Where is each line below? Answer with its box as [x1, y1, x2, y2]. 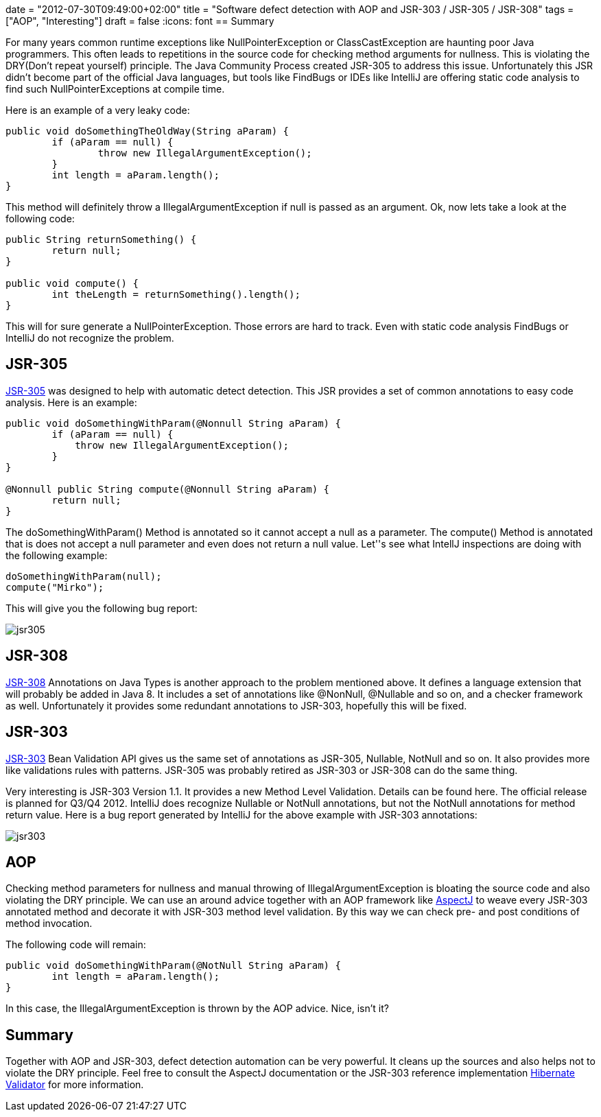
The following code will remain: [5, 939, 146, 951]
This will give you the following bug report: [5, 602, 198, 614]
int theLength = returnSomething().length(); [51, 289, 300, 300]
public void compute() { [5, 278, 139, 289]
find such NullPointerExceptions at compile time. [5, 83, 225, 95]
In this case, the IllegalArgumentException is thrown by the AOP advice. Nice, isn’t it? [5, 1002, 389, 1015]
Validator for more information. [5, 1079, 144, 1091]
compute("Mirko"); [5, 581, 104, 593]
